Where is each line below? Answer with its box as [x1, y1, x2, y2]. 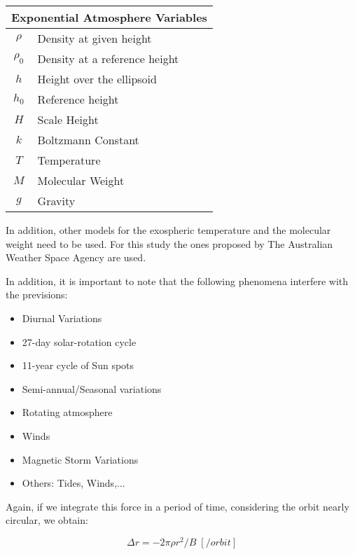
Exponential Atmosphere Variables [11, 9, 207, 25]
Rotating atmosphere [22, 405, 113, 420]
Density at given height [37, 30, 152, 46]
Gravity [37, 193, 76, 209]
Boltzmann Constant [37, 132, 139, 148]
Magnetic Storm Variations [22, 452, 139, 466]
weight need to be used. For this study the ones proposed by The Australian [6, 236, 333, 251]
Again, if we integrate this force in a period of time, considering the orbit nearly [6, 499, 349, 513]
